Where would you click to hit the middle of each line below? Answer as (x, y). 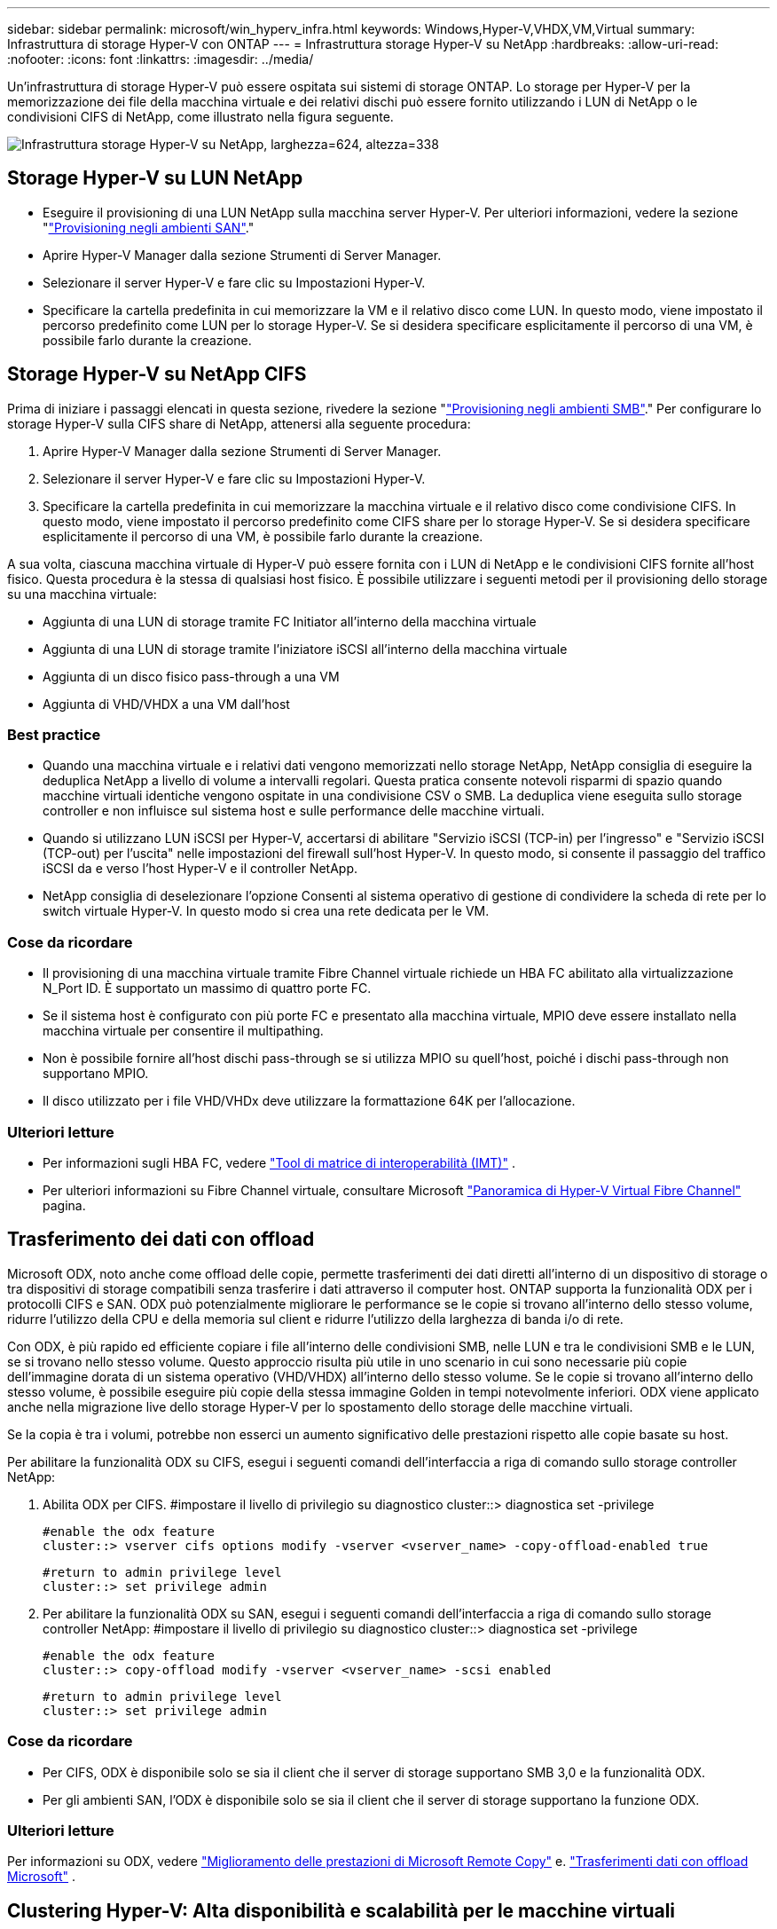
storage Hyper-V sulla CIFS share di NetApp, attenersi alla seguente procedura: (239, 423)
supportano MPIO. (96, 1074)
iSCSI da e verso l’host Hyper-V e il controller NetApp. (200, 869)
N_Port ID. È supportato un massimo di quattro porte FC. (207, 988)
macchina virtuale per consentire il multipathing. (183, 1031)
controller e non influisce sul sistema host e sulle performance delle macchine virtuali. (294, 811)
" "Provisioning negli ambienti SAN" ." (149, 227)
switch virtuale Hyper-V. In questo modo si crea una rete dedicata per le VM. (266, 911)
